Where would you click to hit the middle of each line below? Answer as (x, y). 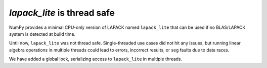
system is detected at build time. (42, 34)
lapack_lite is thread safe (62, 13)
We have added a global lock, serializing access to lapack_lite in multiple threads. (96, 59)
